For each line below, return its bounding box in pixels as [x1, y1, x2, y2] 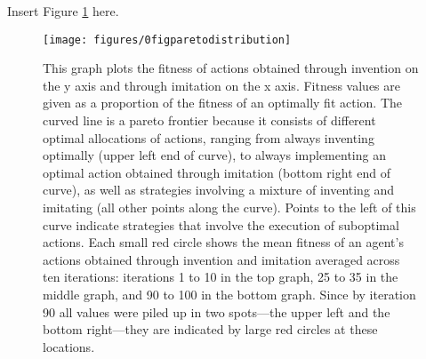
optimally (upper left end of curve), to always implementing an [43, 146, 386, 164]
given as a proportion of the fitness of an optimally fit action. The [43, 93, 402, 112]
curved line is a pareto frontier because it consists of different [43, 111, 376, 130]
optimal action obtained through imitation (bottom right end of [43, 163, 390, 181]
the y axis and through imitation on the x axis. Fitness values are [43, 76, 400, 94]
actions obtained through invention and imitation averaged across [43, 250, 400, 268]
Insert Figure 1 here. [7, 2, 119, 20]
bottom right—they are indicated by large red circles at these [43, 320, 378, 339]
